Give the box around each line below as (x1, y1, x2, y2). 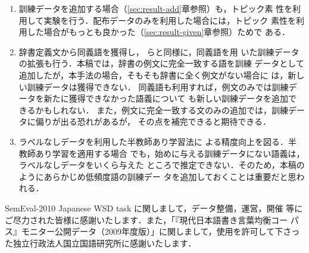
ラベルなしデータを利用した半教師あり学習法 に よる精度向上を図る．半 (18, 135, 297, 147)
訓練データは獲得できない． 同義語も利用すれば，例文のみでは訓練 (27, 80, 289, 93)
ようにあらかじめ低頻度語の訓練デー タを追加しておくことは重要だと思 (18, 170, 296, 182)
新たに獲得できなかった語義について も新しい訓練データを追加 (43, 92, 289, 105)
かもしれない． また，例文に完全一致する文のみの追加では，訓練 (35, 103, 288, 116)
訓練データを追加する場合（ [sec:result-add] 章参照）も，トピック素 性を (18, 2, 293, 14)
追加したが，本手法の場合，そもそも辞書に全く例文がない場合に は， (18, 68, 288, 81)
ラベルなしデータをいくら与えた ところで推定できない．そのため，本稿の (18, 159, 305, 171)
